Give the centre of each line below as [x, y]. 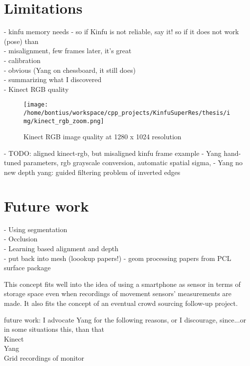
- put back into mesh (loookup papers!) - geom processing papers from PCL [118, 258]
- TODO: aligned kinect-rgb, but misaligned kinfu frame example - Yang [113, 153]
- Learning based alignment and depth [61, 248]
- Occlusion [21, 239]
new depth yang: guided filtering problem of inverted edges [92, 172]
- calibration [22, 60]
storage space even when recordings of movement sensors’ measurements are [118, 293]
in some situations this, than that [54, 329]
